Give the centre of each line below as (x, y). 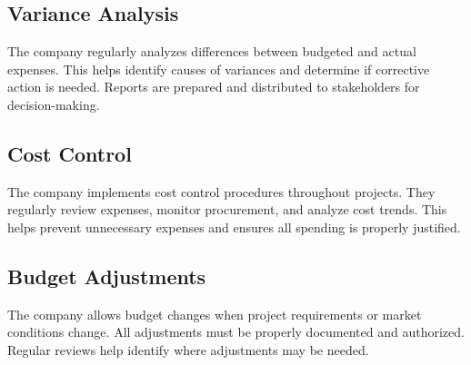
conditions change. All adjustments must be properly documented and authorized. (236, 332)
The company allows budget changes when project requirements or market (215, 314)
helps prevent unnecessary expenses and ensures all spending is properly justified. (234, 227)
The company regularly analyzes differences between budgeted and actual (212, 51)
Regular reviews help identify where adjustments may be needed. (188, 349)
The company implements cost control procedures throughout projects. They (221, 191)
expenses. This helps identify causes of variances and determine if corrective (219, 69)
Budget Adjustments (107, 276)
